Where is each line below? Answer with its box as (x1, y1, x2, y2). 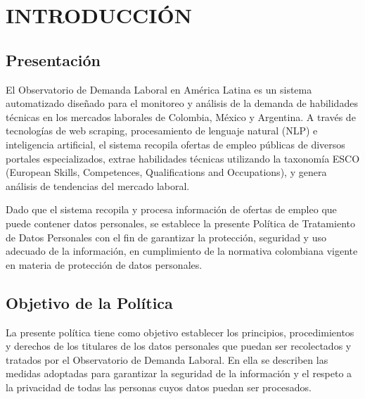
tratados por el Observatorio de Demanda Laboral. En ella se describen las (6, 352, 328, 367)
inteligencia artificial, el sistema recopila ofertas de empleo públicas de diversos (6, 137, 345, 151)
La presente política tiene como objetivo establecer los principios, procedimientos (6, 324, 354, 339)
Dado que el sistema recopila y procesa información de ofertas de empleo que (6, 202, 337, 217)
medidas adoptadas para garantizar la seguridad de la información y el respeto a (6, 366, 352, 381)
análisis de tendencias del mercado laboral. (6, 178, 190, 193)
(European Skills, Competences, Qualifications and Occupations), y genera (6, 165, 327, 179)
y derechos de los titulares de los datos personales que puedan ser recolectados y (6, 338, 352, 353)
